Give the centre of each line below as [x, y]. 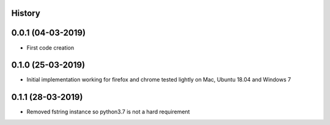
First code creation [50, 47]
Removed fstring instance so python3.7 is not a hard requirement [108, 112]
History [26, 13]
